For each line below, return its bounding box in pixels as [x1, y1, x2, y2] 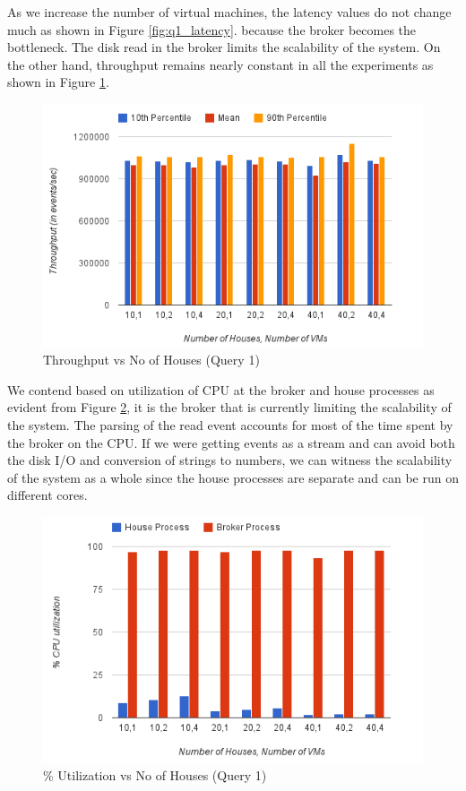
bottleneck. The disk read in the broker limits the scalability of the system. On [7, 38, 441, 56]
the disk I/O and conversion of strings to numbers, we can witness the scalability [7, 451, 453, 469]
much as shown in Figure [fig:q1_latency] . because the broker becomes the [7, 20, 417, 39]
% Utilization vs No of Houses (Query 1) [43, 765, 267, 784]
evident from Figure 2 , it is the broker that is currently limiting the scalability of [7, 398, 452, 417]
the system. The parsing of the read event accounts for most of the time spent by [7, 416, 453, 434]
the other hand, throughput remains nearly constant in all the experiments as [7, 55, 434, 73]
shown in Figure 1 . [7, 73, 109, 91]
